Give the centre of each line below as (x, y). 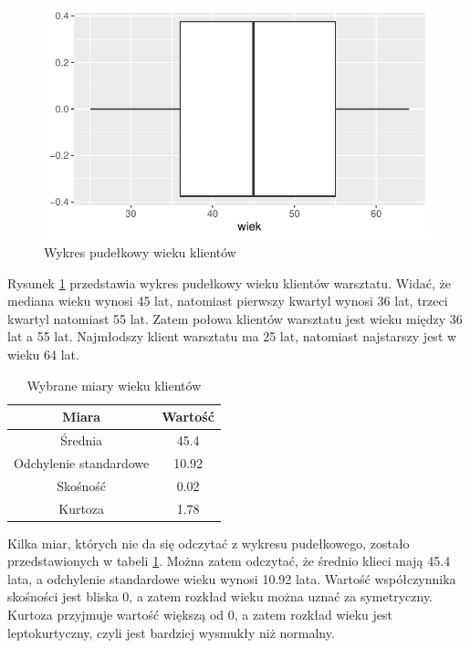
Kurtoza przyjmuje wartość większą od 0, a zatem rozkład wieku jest (200, 614)
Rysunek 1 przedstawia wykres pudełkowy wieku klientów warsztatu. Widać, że (229, 282)
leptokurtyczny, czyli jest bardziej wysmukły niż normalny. (171, 632)
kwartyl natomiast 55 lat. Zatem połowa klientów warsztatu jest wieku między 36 (235, 318)
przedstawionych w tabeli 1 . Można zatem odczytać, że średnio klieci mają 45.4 (229, 561)
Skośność (82, 485)
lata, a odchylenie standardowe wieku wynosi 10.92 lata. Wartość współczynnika (232, 578)
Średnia (82, 439)
